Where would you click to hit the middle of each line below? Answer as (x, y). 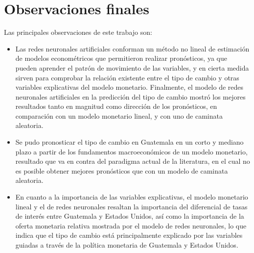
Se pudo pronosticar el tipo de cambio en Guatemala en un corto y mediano (129, 142)
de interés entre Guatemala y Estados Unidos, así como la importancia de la (130, 216)
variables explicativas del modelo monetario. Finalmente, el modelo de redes (129, 87)
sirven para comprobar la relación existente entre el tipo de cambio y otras (127, 77)
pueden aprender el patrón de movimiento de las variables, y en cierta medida (132, 67)
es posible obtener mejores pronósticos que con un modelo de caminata (122, 170)
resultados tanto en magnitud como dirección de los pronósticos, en (116, 106)
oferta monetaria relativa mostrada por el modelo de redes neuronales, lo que (131, 225)
